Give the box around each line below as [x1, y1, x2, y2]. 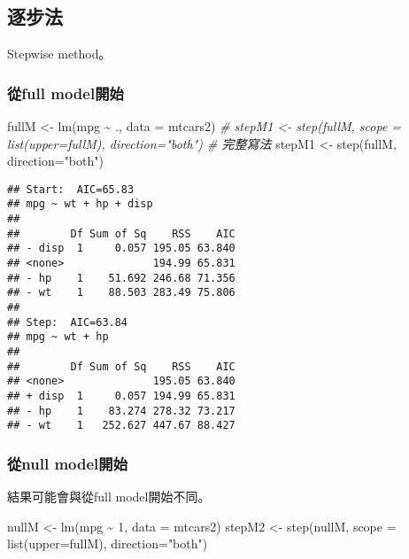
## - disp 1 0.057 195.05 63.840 [7, 242, 235, 255]
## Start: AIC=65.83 [7, 182, 135, 196]
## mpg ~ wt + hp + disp [7, 198, 153, 211]
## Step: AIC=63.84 [7, 315, 128, 329]
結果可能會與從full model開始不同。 [7, 487, 211, 506]
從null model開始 [7, 452, 128, 474]
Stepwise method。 [7, 44, 112, 63]
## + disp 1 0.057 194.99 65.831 [7, 389, 235, 402]
